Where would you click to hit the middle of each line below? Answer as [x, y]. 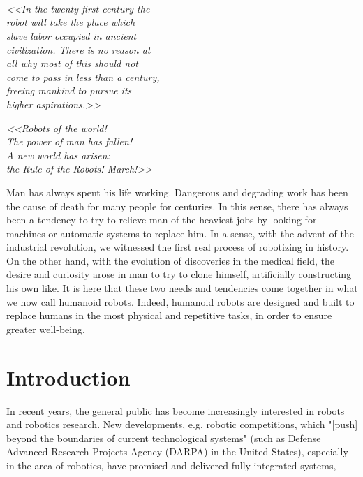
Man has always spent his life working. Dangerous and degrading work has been [177, 192]
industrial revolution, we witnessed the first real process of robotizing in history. [178, 247]
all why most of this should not [72, 63]
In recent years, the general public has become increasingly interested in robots [176, 410]
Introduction [68, 377]
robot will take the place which [71, 22]
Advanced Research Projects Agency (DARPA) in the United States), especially [177, 452]
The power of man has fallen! [69, 141]
